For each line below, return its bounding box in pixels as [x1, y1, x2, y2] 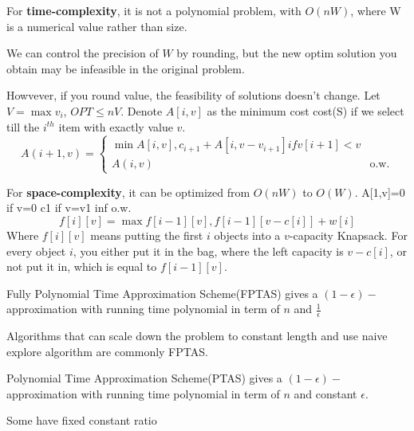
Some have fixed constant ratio [6, 412, 157, 429]
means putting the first [90, 226, 203, 243]
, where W [350, 2, 401, 18]
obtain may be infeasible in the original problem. [6, 60, 245, 76]
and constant [294, 385, 357, 402]
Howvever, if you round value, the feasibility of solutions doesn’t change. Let [6, 87, 380, 104]
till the [6, 118, 40, 135]
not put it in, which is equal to [6, 258, 157, 275]
